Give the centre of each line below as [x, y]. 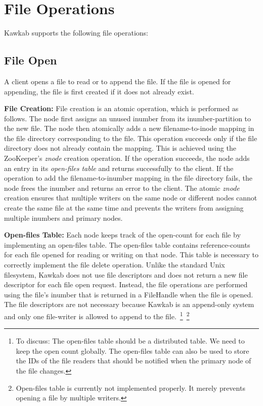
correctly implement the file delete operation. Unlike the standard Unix [115, 265]
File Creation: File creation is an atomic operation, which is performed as [121, 108]
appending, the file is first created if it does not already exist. [99, 91]
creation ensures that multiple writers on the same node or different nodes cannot [131, 198]
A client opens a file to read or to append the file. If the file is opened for [118, 81]
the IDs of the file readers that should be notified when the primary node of [134, 361]
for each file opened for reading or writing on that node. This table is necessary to [131, 255]
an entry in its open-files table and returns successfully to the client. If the [119, 168]
